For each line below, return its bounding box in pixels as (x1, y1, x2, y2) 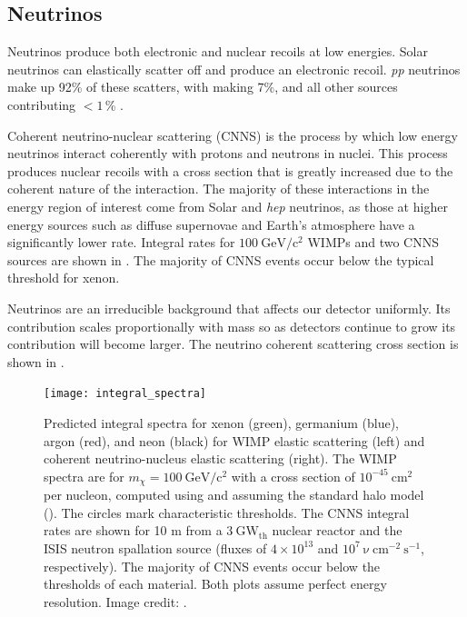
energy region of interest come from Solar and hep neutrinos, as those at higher (7, 196, 448, 215)
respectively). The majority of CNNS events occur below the (44, 556, 381, 575)
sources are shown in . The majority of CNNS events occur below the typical (7, 250, 434, 269)
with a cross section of (231, 466, 355, 485)
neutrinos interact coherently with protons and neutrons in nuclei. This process (7, 144, 448, 163)
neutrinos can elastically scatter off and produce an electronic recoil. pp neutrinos (7, 59, 461, 78)
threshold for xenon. (7, 268, 120, 287)
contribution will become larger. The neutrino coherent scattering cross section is (7, 334, 459, 353)
